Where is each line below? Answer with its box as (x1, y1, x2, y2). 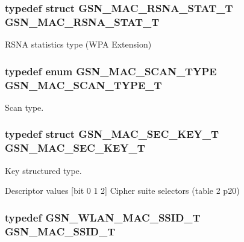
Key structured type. (5, 164, 82, 176)
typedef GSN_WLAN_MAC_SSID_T (5, 209, 201, 225)
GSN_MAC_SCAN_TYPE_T (5, 77, 162, 92)
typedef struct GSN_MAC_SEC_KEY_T (5, 126, 219, 141)
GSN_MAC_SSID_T (5, 223, 116, 238)
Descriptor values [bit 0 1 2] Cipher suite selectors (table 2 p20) (5, 184, 240, 197)
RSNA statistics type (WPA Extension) (5, 38, 152, 51)
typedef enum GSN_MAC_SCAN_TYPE (5, 63, 217, 78)
